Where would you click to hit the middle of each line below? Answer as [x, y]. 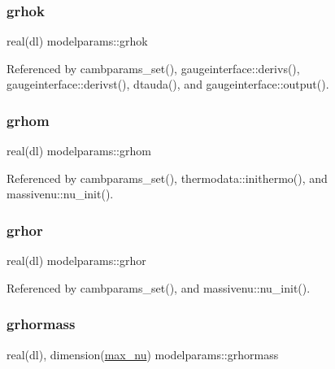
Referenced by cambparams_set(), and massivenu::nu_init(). [159, 287]
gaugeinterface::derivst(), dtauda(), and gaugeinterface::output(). [168, 84]
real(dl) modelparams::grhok [77, 41]
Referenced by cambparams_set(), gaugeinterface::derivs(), [153, 68]
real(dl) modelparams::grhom [79, 151]
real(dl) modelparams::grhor [76, 260]
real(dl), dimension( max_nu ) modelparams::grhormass [143, 354]
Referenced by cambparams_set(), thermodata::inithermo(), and [167, 178]
